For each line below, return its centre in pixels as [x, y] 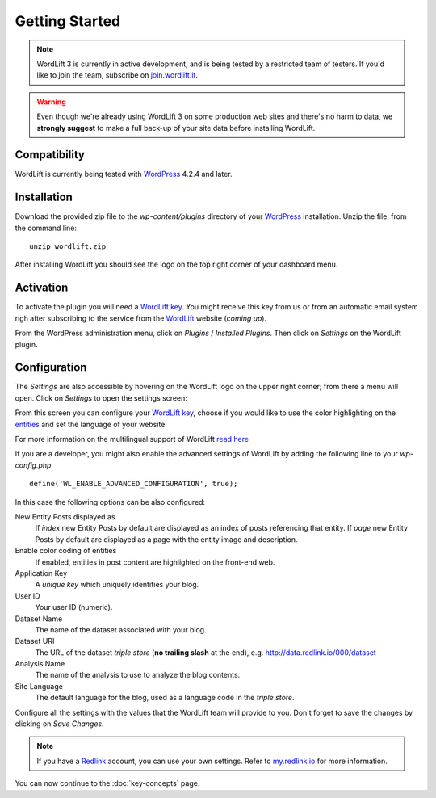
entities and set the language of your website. [91, 424]
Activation [42, 288]
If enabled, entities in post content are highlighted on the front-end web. [155, 562]
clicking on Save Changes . [59, 724]
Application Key [41, 573]
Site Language [39, 686]
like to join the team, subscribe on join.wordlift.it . [117, 75]
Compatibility [50, 155]
